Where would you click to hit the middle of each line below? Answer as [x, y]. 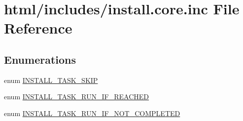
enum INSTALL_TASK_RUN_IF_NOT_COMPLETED [92, 113]
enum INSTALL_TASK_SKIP [51, 80]
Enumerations [40, 59]
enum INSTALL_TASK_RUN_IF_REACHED [77, 97]
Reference [38, 28]
